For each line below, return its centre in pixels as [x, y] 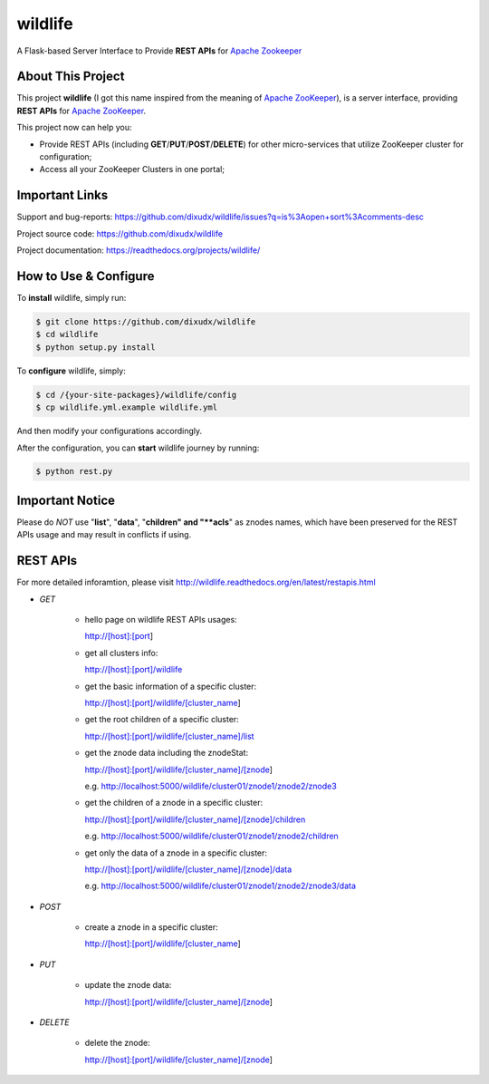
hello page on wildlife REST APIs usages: [161, 620]
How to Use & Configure [86, 276]
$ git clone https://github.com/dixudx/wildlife [146, 321]
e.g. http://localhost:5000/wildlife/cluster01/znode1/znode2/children [211, 836]
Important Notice [66, 500]
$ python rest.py [74, 472]
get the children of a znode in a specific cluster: [174, 803]
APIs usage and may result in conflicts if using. [104, 535]
